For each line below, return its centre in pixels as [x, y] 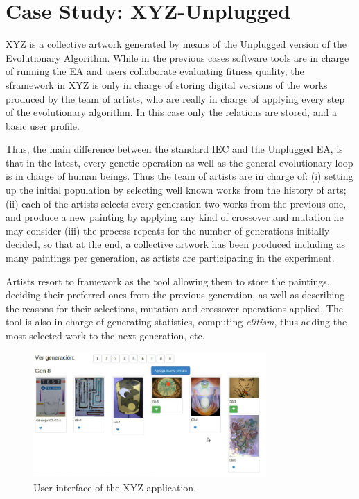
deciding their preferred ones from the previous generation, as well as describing [175, 295]
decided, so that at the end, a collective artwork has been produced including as [175, 244]
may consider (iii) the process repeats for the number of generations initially [168, 230]
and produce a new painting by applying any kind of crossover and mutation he [175, 217]
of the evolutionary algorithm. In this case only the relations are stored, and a [172, 112]
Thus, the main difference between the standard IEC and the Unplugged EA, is [174, 149]
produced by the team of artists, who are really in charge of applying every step [175, 98]
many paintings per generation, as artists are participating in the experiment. [170, 258]
